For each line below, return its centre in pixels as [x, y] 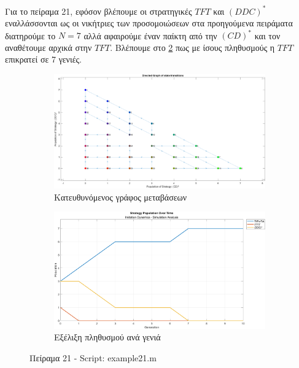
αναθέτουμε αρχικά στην [49, 47]
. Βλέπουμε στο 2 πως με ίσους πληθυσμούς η [192, 47]
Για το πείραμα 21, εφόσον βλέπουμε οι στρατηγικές [99, 11]
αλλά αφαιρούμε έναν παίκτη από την [150, 35]
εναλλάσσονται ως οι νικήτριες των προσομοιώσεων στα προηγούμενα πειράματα [149, 23]
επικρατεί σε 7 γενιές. [44, 59]
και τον [267, 35]
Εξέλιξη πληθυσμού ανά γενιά [107, 337]
